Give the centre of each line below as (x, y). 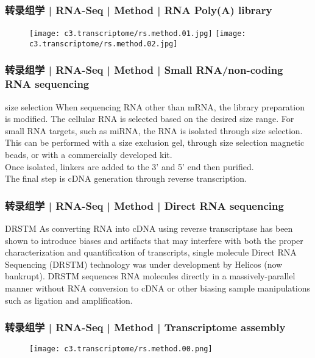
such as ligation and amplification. (69, 300)
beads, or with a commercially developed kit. (89, 155)
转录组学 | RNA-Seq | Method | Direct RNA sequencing (144, 205)
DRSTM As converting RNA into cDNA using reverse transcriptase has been (149, 228)
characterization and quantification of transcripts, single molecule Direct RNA (151, 252)
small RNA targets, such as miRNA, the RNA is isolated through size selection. (154, 130)
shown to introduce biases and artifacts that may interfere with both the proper (154, 240)
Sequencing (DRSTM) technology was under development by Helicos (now (144, 264)
